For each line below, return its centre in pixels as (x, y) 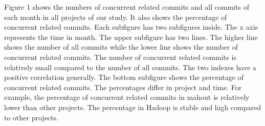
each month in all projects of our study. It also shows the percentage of (116, 17)
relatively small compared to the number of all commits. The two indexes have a (130, 67)
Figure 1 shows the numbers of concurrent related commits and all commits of (127, 7)
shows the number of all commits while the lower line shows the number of (121, 47)
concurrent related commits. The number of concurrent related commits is (120, 57)
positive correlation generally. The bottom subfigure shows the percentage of (124, 77)
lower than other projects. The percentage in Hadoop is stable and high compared (133, 107)
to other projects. (31, 117)
